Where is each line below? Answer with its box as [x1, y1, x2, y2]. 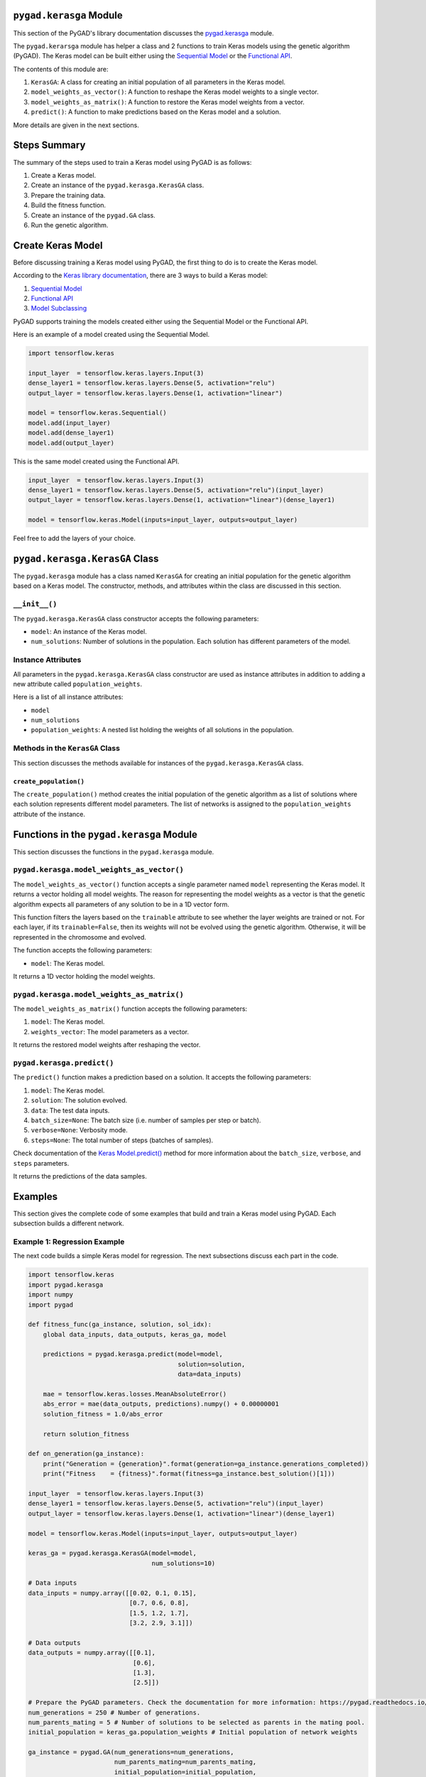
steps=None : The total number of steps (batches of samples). [31, 1136, 214, 1144]
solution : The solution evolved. [31, 1096, 128, 1105]
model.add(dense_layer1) [28, 429, 115, 437]
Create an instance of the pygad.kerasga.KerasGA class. [31, 181, 204, 190]
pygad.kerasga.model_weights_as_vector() [13, 865, 185, 874]
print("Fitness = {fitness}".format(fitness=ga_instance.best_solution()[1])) [43, 1470, 335, 1478]
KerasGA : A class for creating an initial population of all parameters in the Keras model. [31, 78, 286, 87]
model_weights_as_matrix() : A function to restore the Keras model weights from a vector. [31, 97, 305, 106]
